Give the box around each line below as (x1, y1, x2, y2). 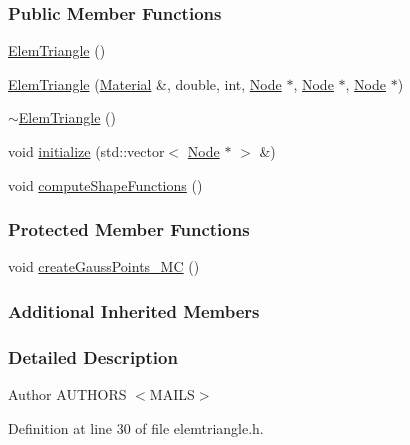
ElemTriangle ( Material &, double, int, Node (8, 73, 282, 94)
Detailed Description (8, 344, 178, 369)
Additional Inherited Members (8, 298, 260, 323)
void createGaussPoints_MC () (8, 256, 200, 277)
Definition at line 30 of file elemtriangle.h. (8, 417, 264, 438)
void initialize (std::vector (8, 141, 165, 161)
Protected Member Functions (8, 217, 250, 242)
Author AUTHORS (8, 384, 127, 405)
